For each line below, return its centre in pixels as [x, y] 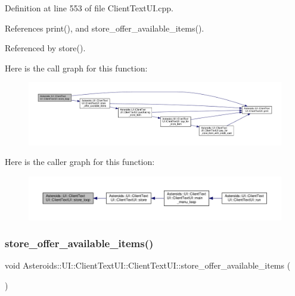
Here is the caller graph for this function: [80, 162]
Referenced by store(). [45, 48]
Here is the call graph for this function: [76, 68]
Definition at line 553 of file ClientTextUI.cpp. [89, 8]
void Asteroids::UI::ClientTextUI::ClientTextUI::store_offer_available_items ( [148, 265]
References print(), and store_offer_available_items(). [105, 28]
